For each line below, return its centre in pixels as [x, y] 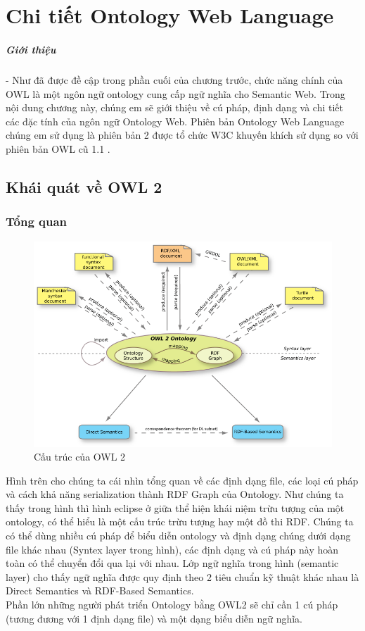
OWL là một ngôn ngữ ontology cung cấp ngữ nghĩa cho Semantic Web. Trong [175, 93]
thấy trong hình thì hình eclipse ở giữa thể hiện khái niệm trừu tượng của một [175, 507]
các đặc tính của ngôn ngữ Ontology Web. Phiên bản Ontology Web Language [175, 121]
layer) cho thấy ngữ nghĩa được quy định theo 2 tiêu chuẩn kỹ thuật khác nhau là [182, 576]
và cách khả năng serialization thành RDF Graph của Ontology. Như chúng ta [175, 494]
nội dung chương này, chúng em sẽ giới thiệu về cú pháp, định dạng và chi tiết [174, 107]
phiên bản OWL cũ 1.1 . [58, 148]
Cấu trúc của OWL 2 [80, 457]
